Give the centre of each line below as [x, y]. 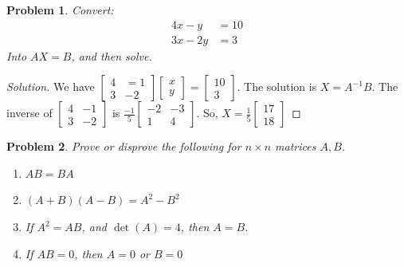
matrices [296, 146]
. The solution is [277, 86]
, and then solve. [112, 55]
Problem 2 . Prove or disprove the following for [124, 146]
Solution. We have [51, 86]
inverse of [29, 113]
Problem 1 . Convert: [60, 10]
